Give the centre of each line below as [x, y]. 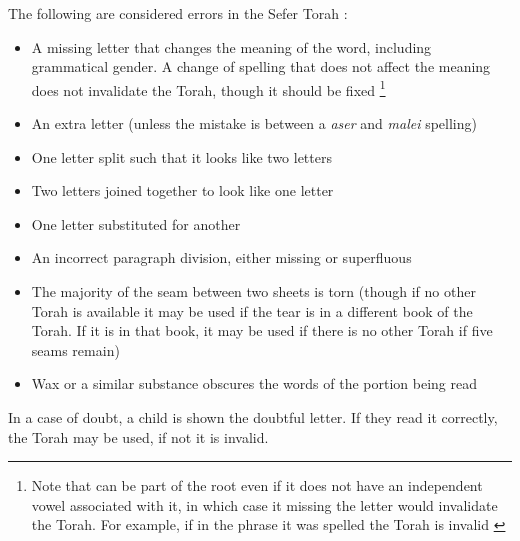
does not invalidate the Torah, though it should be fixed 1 [208, 88]
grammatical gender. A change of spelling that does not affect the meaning [261, 66]
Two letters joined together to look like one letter [182, 190]
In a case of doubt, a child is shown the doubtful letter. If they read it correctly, [253, 416]
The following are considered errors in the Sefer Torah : [178, 13]
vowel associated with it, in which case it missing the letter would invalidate [264, 504]
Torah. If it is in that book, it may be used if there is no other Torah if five [262, 330]
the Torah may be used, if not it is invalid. [138, 436]
